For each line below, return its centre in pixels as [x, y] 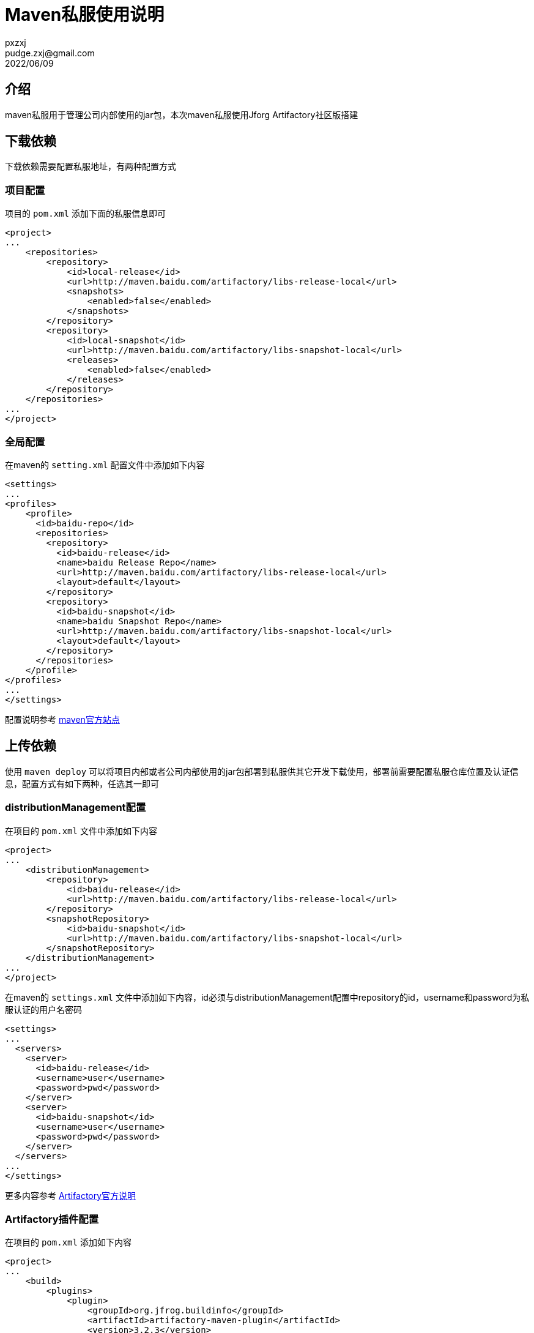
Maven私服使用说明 [85, 15]
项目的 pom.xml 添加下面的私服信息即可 [85, 214]
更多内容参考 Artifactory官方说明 [71, 1195]
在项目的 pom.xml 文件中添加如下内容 [81, 831]
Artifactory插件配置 [52, 1219]
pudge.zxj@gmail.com [50, 53]
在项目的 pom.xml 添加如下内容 [68, 1242]
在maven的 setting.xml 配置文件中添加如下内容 [105, 465]
